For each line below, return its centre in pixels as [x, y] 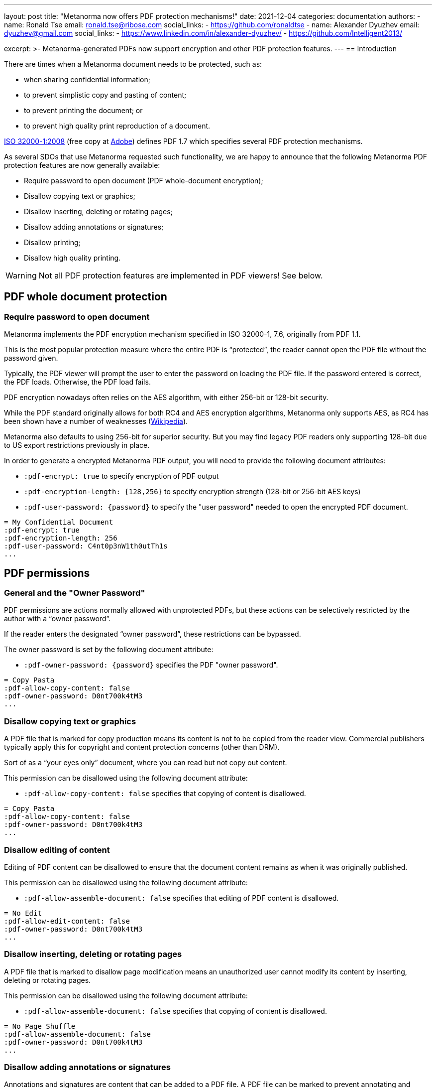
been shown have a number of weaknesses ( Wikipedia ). [96, 421]
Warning [21, 275]
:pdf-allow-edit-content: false [67, 921]
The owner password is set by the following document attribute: [109, 650]
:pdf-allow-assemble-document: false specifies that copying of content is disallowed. [175, 1011]
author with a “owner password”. [57, 619]
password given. [31, 358]
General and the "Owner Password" [75, 593]
